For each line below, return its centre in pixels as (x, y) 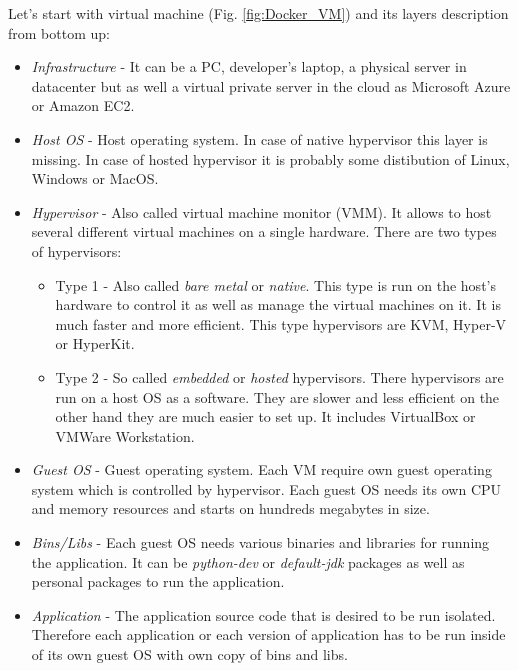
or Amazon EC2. (83, 105)
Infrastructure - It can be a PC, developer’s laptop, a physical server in (249, 66)
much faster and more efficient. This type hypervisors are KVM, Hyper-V (281, 323)
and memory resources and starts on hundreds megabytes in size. (230, 508)
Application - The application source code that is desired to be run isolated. (263, 614)
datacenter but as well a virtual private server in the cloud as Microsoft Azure (271, 85)
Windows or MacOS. (95, 178)
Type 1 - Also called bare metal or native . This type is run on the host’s (275, 284)
